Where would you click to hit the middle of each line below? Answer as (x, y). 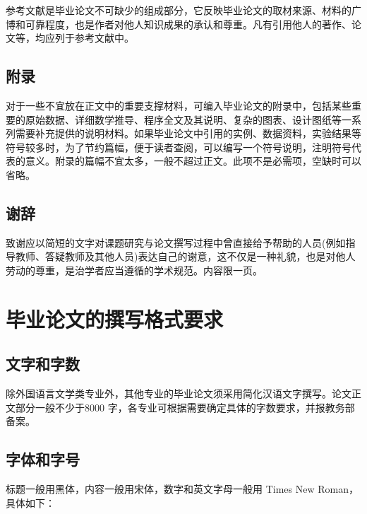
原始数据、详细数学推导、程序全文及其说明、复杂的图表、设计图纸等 (183, 119)
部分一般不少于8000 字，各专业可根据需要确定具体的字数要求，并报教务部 (185, 407)
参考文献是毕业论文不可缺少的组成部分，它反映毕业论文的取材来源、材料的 (179, 10)
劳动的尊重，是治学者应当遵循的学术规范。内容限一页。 (134, 270)
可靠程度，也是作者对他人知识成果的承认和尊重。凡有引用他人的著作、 (188, 24)
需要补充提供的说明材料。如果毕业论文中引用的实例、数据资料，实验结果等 (188, 133)
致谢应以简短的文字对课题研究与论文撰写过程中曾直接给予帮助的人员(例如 (176, 242)
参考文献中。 (104, 38)
